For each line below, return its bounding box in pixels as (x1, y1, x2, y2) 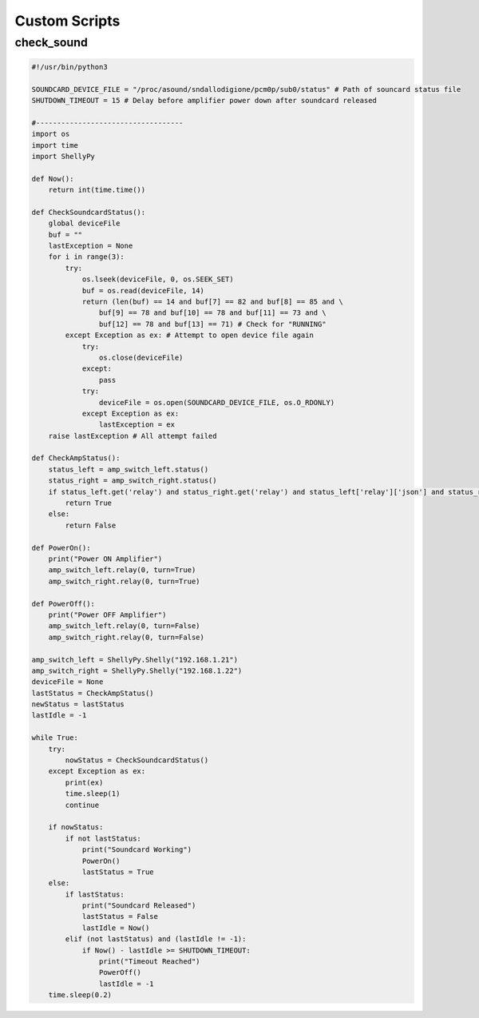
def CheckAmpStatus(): (31, 454, 121, 463)
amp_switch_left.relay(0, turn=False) (48, 622, 200, 630)
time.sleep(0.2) (48, 991, 112, 1000)
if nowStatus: (48, 823, 104, 832)
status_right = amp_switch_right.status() (48, 476, 217, 485)
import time (31, 141, 79, 149)
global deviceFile (48, 219, 121, 228)
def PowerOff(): (31, 599, 96, 608)
